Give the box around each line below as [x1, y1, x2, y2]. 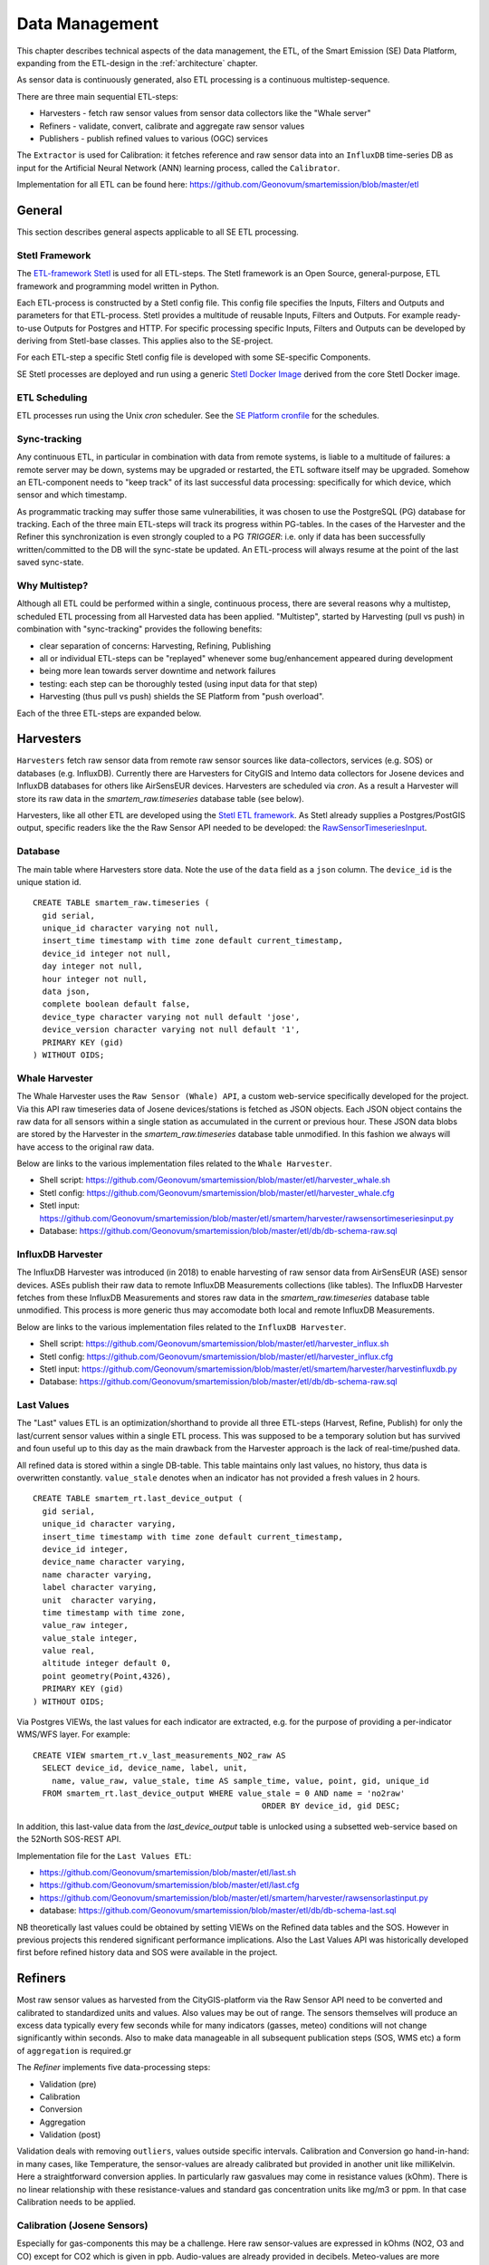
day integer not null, [42, 961, 143, 971]
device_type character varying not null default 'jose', [42, 1011, 301, 1022]
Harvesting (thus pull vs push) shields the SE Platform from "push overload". [39, 691, 325, 702]
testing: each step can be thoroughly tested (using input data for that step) [39, 678, 318, 689]
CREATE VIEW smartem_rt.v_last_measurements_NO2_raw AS [33, 1749, 286, 1760]
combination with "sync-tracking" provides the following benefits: [16, 623, 263, 634]
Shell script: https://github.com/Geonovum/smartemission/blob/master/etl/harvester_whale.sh [39, 1174, 391, 1186]
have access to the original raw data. [16, 1142, 155, 1152]
